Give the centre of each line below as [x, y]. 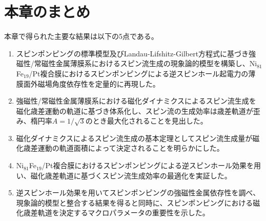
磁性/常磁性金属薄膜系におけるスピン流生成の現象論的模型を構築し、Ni [137, 63]
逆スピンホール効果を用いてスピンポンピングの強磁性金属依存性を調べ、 [138, 193]
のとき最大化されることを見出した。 [146, 121]
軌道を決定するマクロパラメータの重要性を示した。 [124, 213]
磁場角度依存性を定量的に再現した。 [99, 83]
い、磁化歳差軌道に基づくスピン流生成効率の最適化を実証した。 [124, 175]
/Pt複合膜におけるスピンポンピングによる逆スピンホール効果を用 [151, 165]
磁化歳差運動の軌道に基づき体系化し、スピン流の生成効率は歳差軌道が [135, 110]
